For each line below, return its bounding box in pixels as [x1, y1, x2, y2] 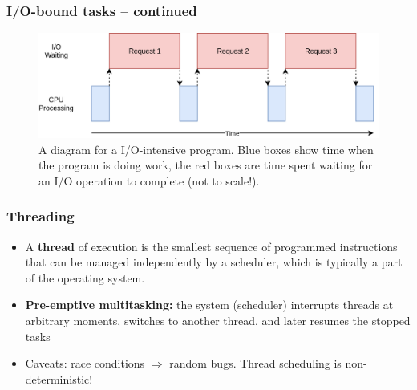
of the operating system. [25, 269, 145, 286]
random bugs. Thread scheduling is [169, 355, 342, 372]
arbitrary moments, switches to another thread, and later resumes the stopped [25, 312, 411, 329]
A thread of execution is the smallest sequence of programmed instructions [25, 238, 398, 254]
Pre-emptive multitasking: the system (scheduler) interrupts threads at [25, 296, 394, 313]
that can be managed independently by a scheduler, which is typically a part [25, 254, 403, 270]
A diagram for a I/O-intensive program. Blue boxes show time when [38, 140, 374, 157]
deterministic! [25, 370, 93, 387]
